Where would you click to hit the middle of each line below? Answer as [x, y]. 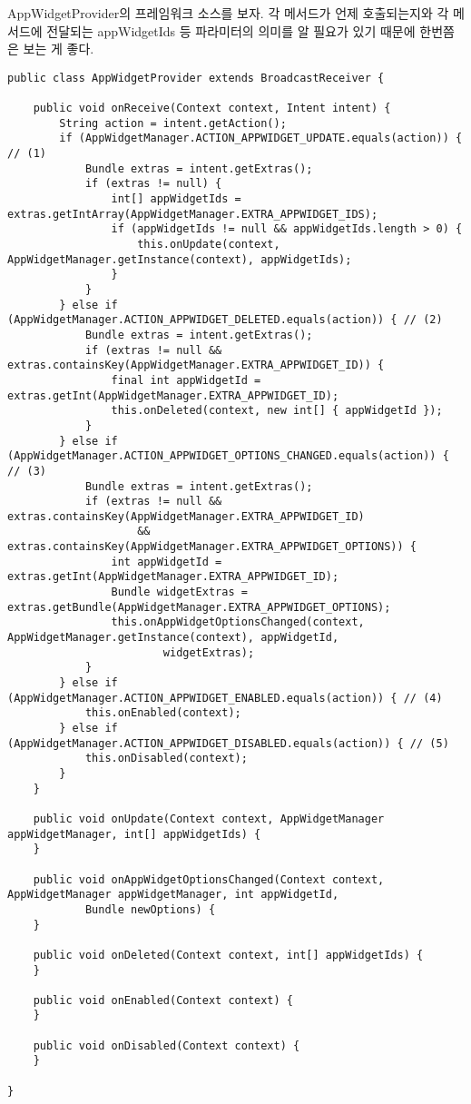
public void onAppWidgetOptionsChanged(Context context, [209, 879]
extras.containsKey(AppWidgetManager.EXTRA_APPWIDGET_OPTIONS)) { [212, 547]
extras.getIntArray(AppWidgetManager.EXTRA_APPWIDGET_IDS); [193, 214]
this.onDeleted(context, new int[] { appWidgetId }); [277, 411]
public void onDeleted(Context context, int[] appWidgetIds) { [228, 955]
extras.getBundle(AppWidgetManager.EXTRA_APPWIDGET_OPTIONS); [199, 607]
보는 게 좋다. [59, 49]
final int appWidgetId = [186, 380]
